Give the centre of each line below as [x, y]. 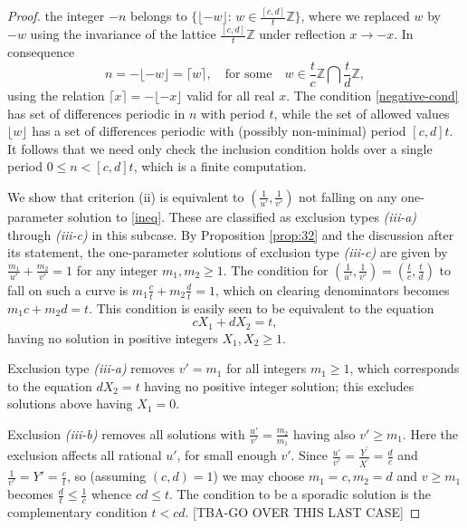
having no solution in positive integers [113, 337]
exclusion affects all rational [85, 455]
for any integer [117, 269]
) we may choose [259, 476]
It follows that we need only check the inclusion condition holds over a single [220, 148]
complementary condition [77, 512]
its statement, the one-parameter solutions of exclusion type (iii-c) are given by [228, 252]
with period [233, 113]
